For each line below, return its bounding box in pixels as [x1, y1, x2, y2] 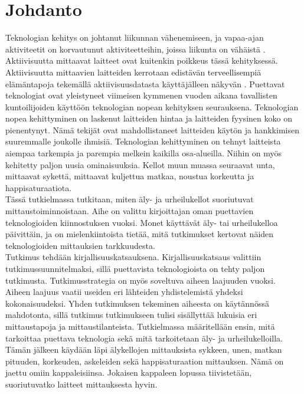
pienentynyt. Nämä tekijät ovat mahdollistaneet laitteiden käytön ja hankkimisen [5, 123, 299, 136]
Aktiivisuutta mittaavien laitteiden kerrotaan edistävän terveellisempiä [5, 65, 261, 78]
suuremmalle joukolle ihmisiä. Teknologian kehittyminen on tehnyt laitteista [5, 135, 281, 147]
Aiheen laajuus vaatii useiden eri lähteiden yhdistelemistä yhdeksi [5, 285, 243, 298]
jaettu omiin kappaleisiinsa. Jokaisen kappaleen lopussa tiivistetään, [5, 366, 252, 379]
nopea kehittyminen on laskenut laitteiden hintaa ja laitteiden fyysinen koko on [5, 112, 292, 124]
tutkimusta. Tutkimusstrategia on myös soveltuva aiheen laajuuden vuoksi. [5, 274, 276, 286]
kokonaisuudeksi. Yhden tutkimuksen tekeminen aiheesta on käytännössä [5, 297, 269, 309]
